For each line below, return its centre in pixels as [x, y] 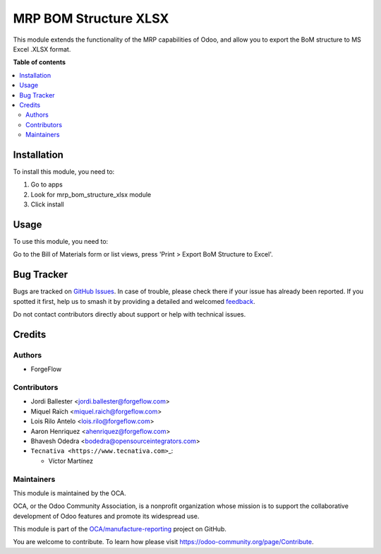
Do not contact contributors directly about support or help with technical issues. [129, 314]
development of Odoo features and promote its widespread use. [106, 516]
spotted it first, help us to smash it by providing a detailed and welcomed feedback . [134, 301]
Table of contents [40, 62]
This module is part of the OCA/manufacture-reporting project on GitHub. [120, 529]
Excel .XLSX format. [42, 49]
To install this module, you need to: [64, 171]
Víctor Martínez [71, 461]
